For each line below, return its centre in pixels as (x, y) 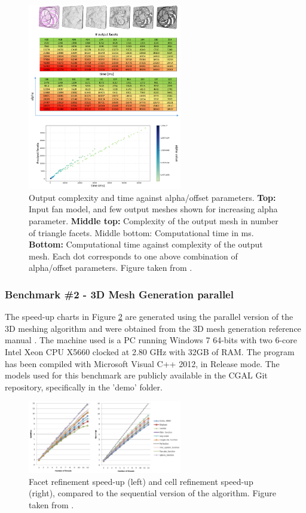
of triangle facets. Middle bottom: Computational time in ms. (141, 232)
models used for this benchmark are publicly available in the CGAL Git (136, 375)
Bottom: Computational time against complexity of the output (146, 244)
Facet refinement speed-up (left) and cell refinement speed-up (141, 481)
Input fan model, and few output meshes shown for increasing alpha (153, 209)
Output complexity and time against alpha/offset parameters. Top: (152, 197)
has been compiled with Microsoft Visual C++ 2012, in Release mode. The (142, 363)
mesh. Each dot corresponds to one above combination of (133, 256)
